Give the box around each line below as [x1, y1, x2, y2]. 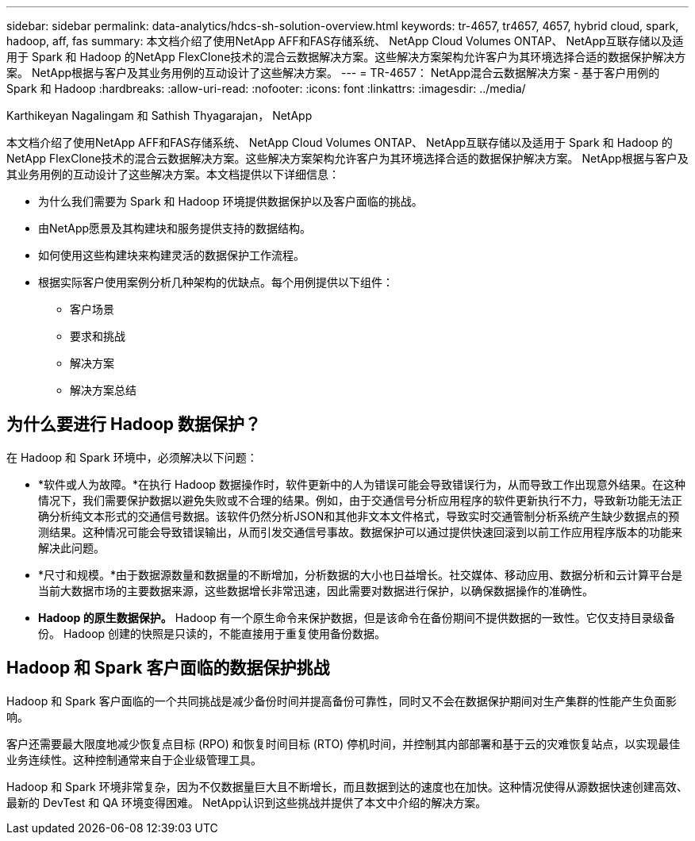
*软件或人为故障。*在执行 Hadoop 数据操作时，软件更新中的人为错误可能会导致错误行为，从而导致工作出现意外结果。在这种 [38, 477, 686, 491]
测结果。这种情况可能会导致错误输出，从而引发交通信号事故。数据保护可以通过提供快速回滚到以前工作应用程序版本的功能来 [38, 524, 682, 539]
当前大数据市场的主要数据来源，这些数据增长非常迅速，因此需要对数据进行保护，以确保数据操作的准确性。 [38, 583, 593, 597]
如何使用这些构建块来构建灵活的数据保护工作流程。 [38, 248, 305, 262]
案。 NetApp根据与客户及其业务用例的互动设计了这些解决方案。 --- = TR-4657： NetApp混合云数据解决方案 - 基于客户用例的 [6, 66, 660, 79]
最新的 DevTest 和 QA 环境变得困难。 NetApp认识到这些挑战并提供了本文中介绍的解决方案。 [6, 795, 487, 809]
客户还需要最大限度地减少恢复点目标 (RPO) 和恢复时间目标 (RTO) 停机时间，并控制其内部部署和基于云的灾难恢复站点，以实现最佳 [6, 736, 681, 751]
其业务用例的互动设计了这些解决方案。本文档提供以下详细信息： [6, 167, 340, 181]
